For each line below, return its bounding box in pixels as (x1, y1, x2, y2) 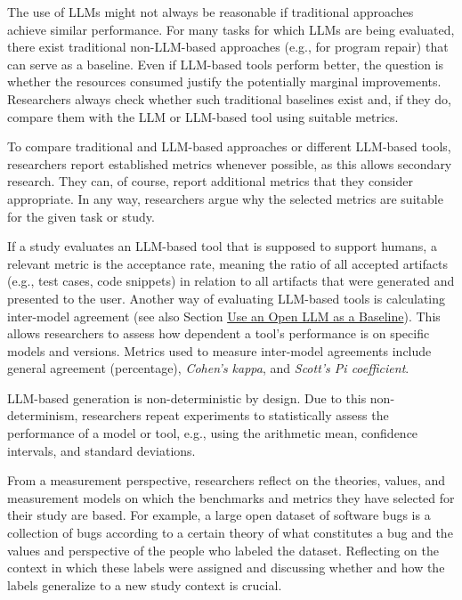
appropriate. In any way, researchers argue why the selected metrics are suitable (7, 189, 443, 207)
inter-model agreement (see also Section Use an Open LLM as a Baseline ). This (7, 306, 441, 325)
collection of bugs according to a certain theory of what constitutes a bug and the (7, 523, 453, 542)
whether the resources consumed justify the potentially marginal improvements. (7, 72, 442, 91)
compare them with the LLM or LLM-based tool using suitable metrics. (7, 107, 399, 126)
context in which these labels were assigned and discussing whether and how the (7, 558, 445, 577)
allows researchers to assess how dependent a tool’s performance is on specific (7, 324, 430, 343)
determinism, (7, 406, 78, 425)
